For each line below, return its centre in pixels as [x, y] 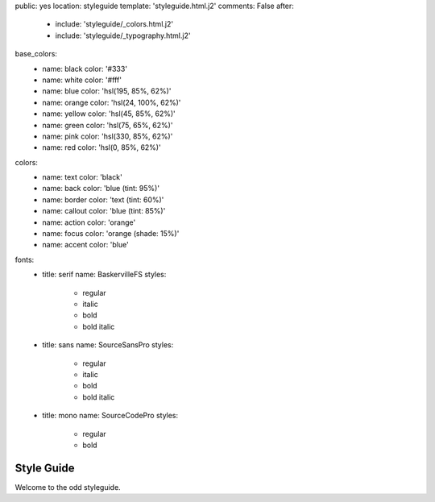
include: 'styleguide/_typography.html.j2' [123, 35]
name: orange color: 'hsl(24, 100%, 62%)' [112, 102]
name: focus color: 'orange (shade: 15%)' [111, 234]
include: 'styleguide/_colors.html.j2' [114, 24]
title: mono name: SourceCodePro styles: [110, 416]
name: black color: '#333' [85, 68]
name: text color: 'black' [82, 177]
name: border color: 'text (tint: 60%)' [103, 199]
